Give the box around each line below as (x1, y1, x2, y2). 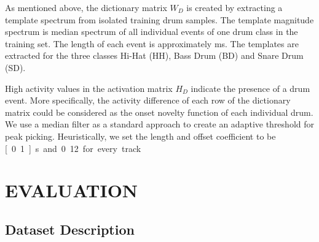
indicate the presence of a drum (191, 81, 310, 94)
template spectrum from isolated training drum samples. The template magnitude (5, 13, 314, 26)
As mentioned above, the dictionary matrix (5, 1, 167, 13)
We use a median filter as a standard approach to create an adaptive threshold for (5, 118, 314, 130)
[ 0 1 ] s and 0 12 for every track (5, 142, 141, 154)
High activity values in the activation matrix (5, 81, 173, 94)
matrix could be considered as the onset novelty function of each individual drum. (5, 105, 313, 118)
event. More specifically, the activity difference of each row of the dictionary (5, 94, 291, 107)
